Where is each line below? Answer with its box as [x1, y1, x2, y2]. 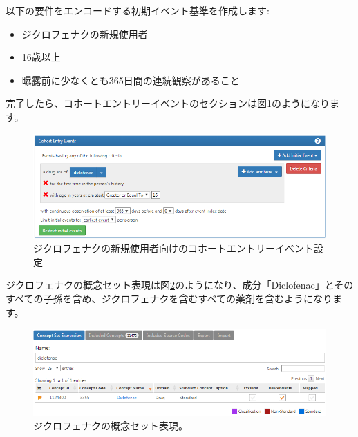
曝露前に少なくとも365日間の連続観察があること [21, 72, 240, 87]
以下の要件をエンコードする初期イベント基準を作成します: [6, 3, 270, 17]
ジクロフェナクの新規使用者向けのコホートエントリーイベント [33, 241, 314, 255]
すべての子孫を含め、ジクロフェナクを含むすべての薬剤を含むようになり [6, 291, 332, 305]
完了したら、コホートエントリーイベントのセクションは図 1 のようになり [6, 96, 330, 110]
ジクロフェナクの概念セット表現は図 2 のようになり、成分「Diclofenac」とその [6, 278, 354, 292]
